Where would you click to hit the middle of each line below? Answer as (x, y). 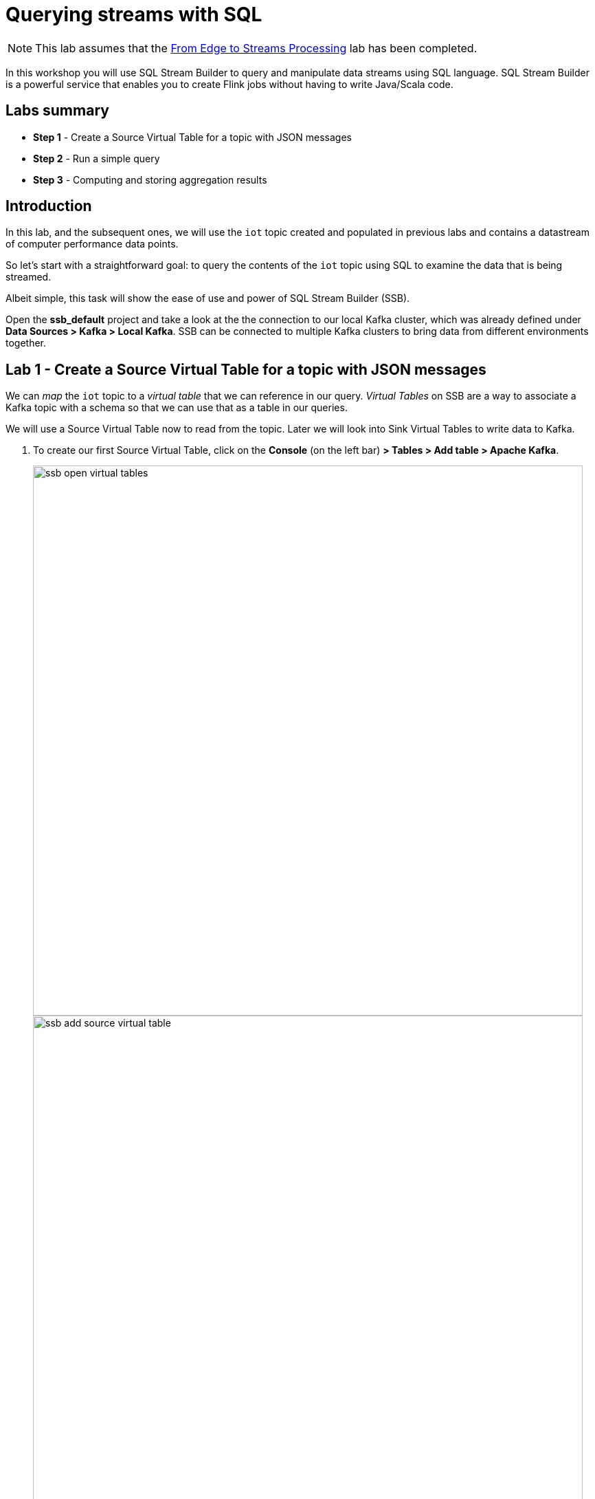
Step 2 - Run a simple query (97, 158)
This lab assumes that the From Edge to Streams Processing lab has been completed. (256, 48)
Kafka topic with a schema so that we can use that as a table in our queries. (177, 408)
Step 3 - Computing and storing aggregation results (150, 179)
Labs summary (57, 111)
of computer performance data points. (92, 244)
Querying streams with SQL (134, 14)
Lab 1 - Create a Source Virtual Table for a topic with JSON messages (246, 369)
